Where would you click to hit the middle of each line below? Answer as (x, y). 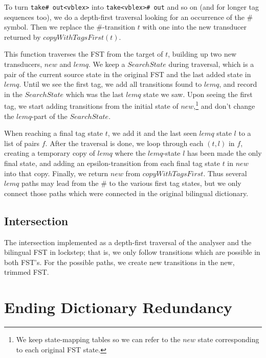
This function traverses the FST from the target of (84, 54)
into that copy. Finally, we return (56, 173)
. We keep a (107, 64)
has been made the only (225, 153)
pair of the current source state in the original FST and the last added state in (128, 74)
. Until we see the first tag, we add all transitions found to (110, 84)
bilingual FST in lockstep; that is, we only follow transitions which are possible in (132, 252)
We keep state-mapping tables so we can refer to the (98, 339)
